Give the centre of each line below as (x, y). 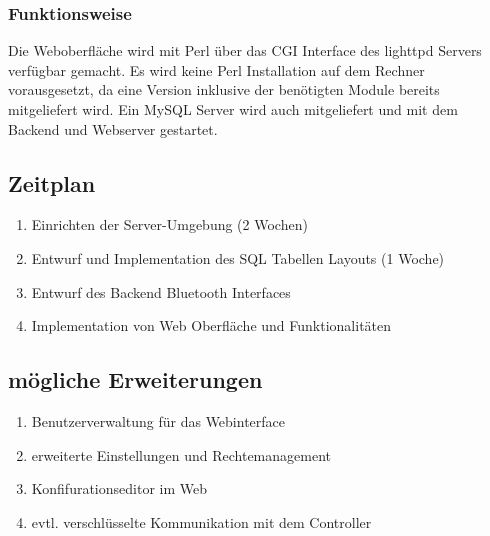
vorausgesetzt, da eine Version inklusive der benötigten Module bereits (224, 89)
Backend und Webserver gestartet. (113, 128)
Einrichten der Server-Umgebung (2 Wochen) (169, 224)
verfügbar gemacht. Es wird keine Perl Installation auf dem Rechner (216, 69)
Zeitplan (52, 182)
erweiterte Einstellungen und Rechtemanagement (181, 454)
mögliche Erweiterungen (135, 379)
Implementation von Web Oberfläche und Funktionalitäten (211, 325)
